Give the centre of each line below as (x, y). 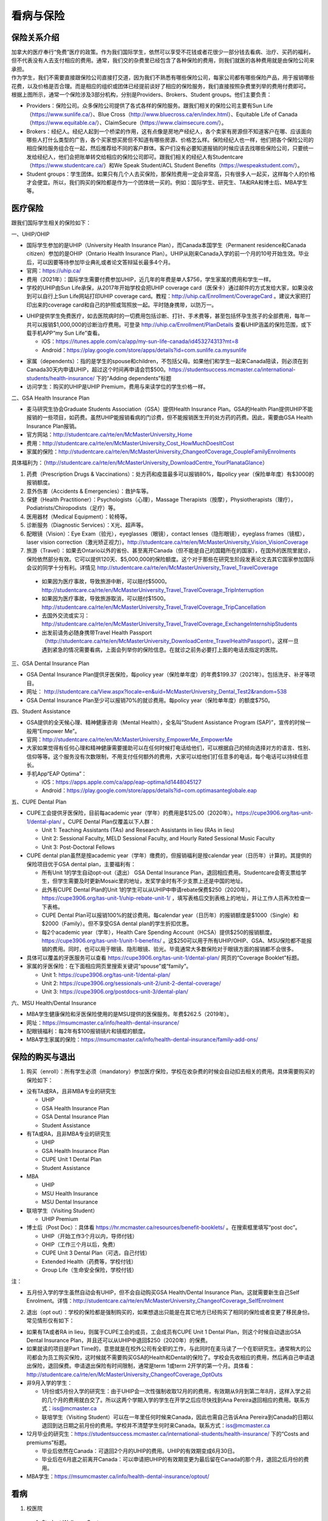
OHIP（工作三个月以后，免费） (80, 1245)
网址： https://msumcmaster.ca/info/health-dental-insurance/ (103, 1023)
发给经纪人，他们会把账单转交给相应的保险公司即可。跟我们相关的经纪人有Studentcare (135, 157)
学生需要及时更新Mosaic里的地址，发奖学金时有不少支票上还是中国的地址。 (152, 881)
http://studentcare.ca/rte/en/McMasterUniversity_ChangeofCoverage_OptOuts (125, 1374)
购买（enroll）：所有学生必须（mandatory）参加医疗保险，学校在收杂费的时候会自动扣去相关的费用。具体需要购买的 (171, 1071)
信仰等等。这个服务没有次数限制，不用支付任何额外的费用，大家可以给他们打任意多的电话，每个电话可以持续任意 (167, 756)
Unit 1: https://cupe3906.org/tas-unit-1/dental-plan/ (106, 975)
